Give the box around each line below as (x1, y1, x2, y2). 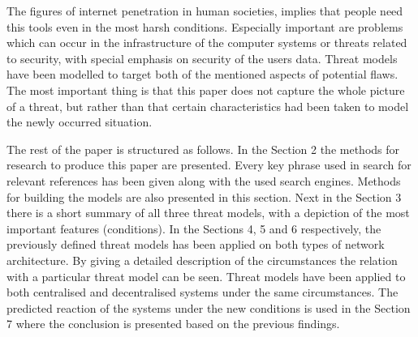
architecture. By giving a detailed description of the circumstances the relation (6, 251, 398, 268)
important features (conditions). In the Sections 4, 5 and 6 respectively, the (6, 220, 381, 237)
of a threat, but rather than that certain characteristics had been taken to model (6, 97, 409, 114)
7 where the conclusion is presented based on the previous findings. (6, 315, 340, 332)
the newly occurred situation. (6, 113, 153, 130)
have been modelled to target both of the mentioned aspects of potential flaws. (6, 66, 399, 83)
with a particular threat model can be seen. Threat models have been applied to (6, 267, 406, 284)
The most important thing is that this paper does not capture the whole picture (6, 81, 405, 98)
